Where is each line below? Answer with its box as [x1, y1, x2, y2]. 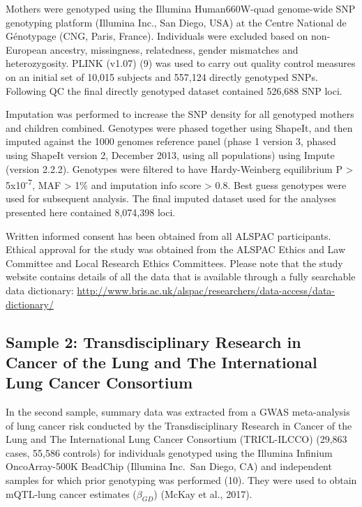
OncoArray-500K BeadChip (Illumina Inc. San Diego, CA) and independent [6, 459, 332, 474]
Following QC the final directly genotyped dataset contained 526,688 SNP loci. [6, 83, 342, 98]
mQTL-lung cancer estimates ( [6, 486, 137, 501]
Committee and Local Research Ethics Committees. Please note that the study [6, 255, 343, 270]
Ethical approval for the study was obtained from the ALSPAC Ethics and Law [6, 242, 346, 257]
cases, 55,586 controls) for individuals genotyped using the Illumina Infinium [6, 445, 333, 460]
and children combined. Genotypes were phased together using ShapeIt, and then [6, 120, 353, 135]
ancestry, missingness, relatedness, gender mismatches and [50, 42, 299, 56]
